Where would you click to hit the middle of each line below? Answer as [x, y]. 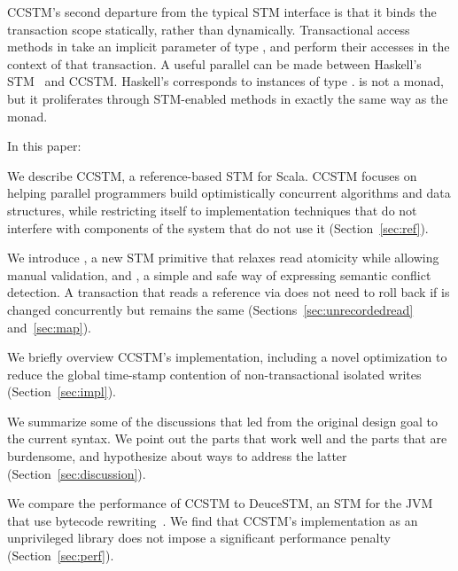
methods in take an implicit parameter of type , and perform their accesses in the [229, 47]
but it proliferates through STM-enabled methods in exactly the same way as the [228, 98]
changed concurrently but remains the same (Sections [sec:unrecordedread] [210, 309]
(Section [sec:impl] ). [62, 391]
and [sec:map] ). [49, 327]
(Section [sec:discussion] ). [77, 473]
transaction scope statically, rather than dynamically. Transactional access [209, 29]
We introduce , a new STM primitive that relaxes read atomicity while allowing [223, 258]
